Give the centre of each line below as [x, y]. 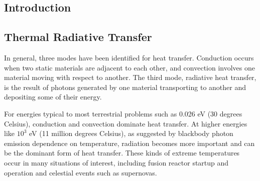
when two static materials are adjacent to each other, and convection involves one [130, 67]
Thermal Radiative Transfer [78, 37]
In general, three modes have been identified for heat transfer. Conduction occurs [129, 57]
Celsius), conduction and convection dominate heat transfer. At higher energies [126, 123]
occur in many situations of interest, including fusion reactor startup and [116, 162]
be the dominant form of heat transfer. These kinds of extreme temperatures [122, 153]
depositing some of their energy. [53, 97]
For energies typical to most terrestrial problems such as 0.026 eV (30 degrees [123, 113]
